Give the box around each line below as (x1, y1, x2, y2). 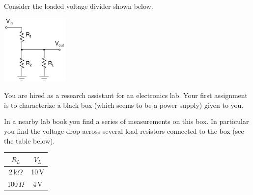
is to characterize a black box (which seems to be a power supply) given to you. (4, 99, 244, 110)
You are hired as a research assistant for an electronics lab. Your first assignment (4, 90, 248, 100)
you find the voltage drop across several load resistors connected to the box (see (4, 125, 244, 136)
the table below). (4, 135, 55, 146)
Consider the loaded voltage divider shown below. (4, 1, 153, 11)
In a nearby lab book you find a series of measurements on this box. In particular (4, 116, 249, 126)
